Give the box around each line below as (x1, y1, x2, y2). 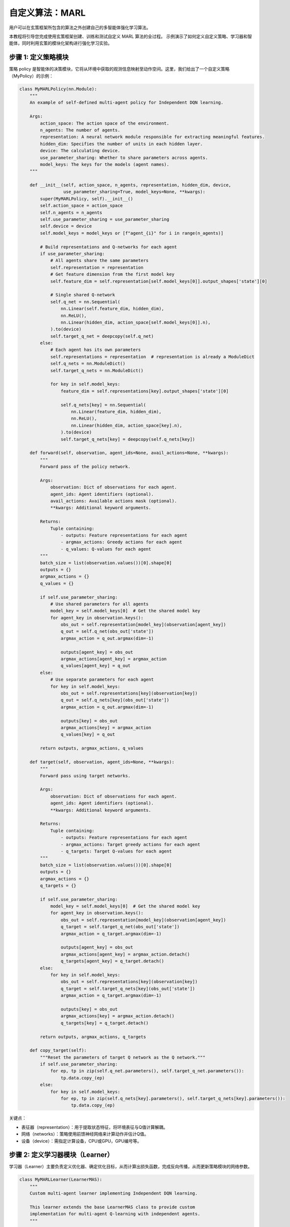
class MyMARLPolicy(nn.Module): (19, 86, 97, 92)
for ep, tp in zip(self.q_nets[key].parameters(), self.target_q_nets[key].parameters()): (60, 1096, 286, 1101)
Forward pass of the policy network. (40, 464, 131, 470)
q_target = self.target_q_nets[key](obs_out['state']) (60, 986, 195, 991)
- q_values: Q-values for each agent (60, 546, 151, 552)
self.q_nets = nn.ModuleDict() (50, 361, 126, 367)
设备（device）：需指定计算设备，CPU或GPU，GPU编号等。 (21, 1138, 142, 1144)
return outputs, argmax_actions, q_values (40, 746, 144, 751)
